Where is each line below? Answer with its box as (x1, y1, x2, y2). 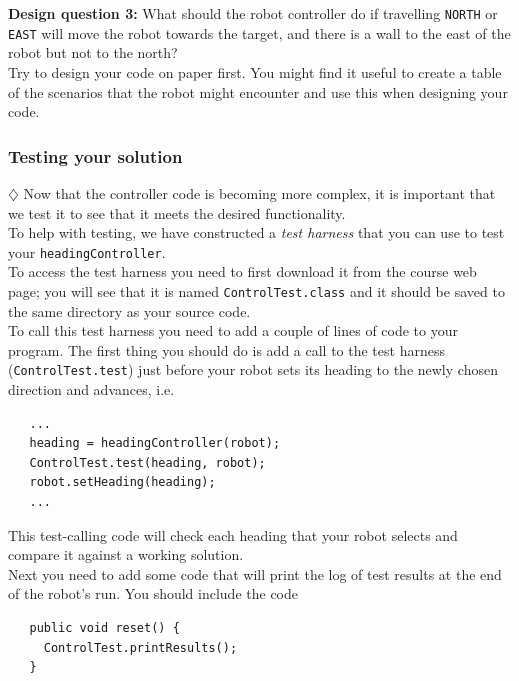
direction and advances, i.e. (8, 379, 175, 400)
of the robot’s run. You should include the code (8, 583, 298, 604)
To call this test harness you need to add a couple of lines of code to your (8, 320, 458, 341)
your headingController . (8, 241, 166, 262)
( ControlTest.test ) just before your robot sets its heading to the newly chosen (8, 359, 498, 380)
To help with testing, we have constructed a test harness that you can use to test (8, 222, 505, 243)
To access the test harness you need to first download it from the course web (8, 261, 477, 282)
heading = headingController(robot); (29, 436, 281, 451)
